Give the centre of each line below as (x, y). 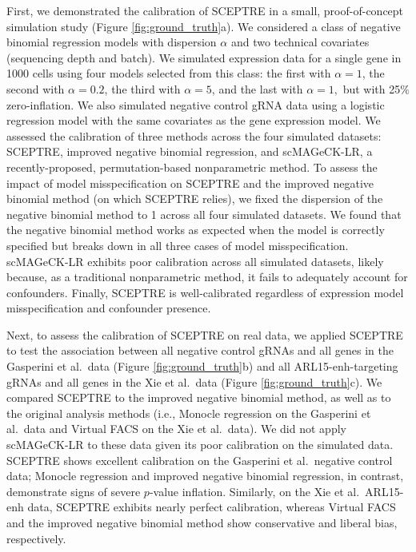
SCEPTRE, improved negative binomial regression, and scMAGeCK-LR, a (190, 151)
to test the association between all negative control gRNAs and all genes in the (200, 350)
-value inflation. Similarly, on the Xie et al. (254, 491)
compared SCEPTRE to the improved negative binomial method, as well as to (199, 397)
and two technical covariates (300, 42)
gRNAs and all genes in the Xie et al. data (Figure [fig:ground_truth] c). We (194, 381)
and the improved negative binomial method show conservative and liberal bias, (202, 522)
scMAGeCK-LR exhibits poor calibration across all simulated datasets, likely (195, 261)
